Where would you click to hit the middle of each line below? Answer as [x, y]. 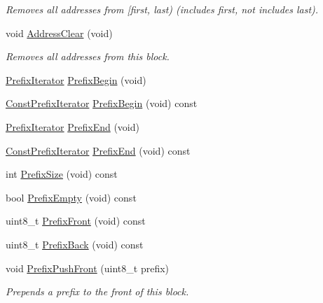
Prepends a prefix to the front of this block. [97, 291]
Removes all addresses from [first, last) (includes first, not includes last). [162, 9]
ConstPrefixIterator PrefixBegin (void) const [102, 103]
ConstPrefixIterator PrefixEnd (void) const [98, 150]
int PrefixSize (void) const [62, 174]
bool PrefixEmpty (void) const [71, 197]
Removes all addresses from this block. [88, 56]
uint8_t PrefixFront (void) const [76, 221]
